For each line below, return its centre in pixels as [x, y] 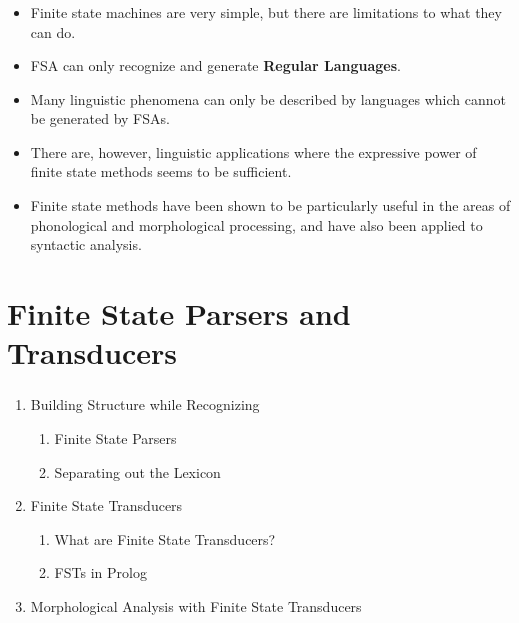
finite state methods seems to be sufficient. [161, 171]
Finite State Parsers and [179, 313]
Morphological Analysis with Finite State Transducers [196, 605]
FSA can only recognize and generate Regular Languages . [215, 65]
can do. [53, 31]
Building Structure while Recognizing [145, 404]
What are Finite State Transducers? [165, 538]
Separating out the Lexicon [137, 471]
